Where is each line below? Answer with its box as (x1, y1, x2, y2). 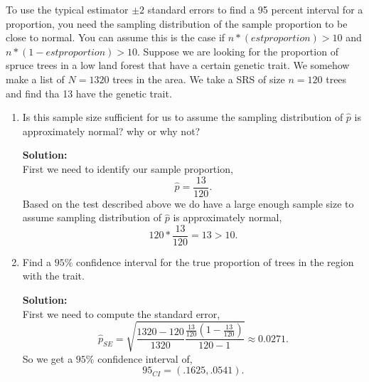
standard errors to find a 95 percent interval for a (147, 2, 363, 16)
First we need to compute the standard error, (22, 306, 220, 321)
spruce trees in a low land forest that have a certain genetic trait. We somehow (6, 58, 350, 73)
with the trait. (22, 268, 85, 283)
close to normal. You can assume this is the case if (6, 30, 225, 45)
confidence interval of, (97, 351, 193, 366)
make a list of (6, 71, 65, 86)
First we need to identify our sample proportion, (22, 161, 233, 176)
